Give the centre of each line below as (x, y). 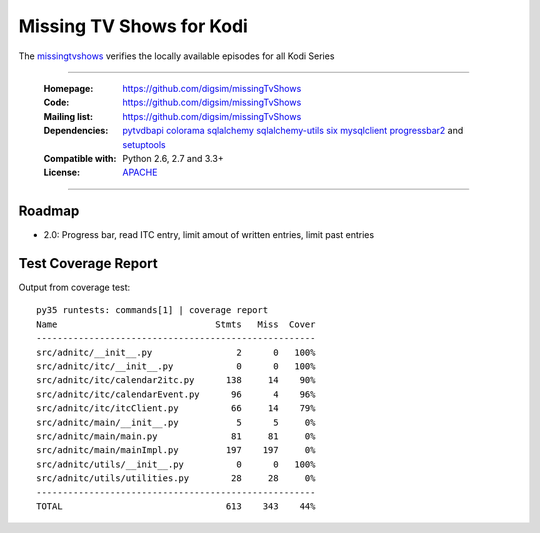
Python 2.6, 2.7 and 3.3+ (173, 158)
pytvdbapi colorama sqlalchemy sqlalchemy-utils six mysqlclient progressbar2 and (293, 131)
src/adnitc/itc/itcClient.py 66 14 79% (176, 408)
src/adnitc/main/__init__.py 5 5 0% (176, 422)
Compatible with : (80, 158)
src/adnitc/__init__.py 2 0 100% (176, 352)
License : (61, 172)
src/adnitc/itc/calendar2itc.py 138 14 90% (176, 380)
